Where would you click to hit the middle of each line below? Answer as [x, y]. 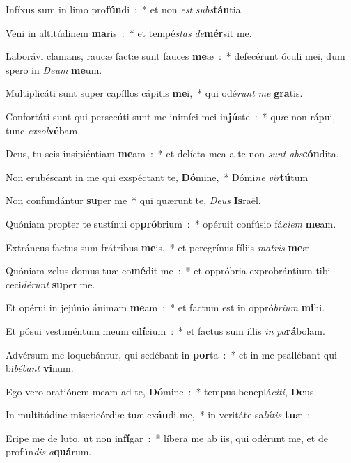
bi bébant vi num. [40, 368]
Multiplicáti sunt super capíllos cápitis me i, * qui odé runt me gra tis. [154, 93]
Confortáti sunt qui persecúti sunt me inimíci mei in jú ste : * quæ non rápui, [171, 116]
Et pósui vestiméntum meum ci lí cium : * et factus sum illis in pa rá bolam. [165, 330]
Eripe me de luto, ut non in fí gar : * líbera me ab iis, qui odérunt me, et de [167, 438]
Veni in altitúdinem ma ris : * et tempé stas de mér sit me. [129, 32]
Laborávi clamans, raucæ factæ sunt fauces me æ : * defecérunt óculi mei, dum [175, 56]
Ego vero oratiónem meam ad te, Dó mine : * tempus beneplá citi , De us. [161, 391]
